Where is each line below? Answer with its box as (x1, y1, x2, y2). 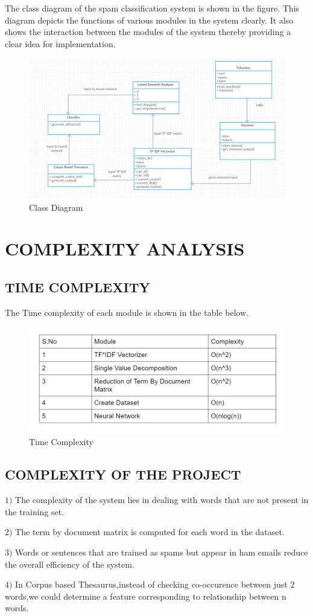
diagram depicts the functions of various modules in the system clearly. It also (5, 13, 294, 26)
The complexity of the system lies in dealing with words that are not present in (15, 493, 309, 506)
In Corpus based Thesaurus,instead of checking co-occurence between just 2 (15, 578, 295, 591)
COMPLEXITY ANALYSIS (5, 236, 245, 261)
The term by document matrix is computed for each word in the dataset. (15, 525, 285, 538)
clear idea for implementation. (5, 37, 116, 50)
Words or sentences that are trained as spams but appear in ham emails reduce (15, 546, 308, 559)
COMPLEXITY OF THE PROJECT (5, 465, 241, 484)
